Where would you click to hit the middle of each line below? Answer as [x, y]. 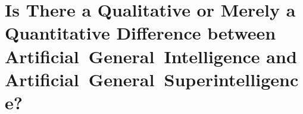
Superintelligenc [231, 79]
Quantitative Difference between [140, 33]
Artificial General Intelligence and [151, 56]
